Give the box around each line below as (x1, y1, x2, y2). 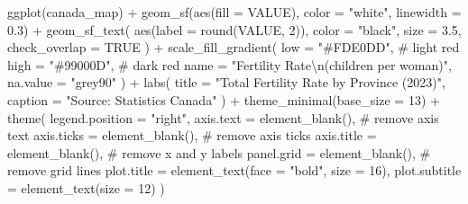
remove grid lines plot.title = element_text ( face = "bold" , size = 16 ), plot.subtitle (7, 161, 462, 180)
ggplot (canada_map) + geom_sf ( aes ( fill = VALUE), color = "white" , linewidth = (7, 3, 462, 21)
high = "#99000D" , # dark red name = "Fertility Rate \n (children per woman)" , (7, 55, 452, 74)
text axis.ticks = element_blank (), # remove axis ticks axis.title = (7, 126, 377, 145)
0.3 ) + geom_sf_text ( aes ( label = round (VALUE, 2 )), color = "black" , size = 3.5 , (7, 20, 462, 39)
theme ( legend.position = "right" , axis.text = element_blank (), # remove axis (7, 108, 439, 127)
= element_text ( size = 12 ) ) (7, 178, 165, 197)
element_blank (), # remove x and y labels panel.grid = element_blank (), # (7, 143, 431, 162)
